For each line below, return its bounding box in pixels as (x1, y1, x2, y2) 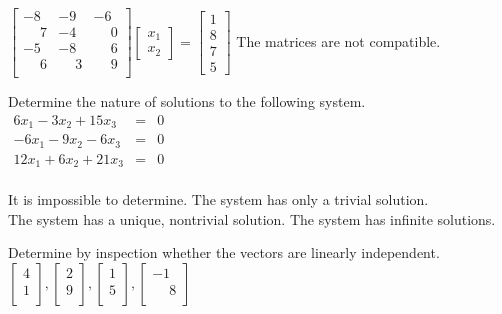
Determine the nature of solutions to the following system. (8, 91, 366, 112)
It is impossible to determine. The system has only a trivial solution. (8, 189, 429, 210)
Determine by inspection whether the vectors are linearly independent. (8, 242, 440, 263)
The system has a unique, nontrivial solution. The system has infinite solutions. (8, 208, 496, 229)
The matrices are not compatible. (236, 30, 441, 51)
